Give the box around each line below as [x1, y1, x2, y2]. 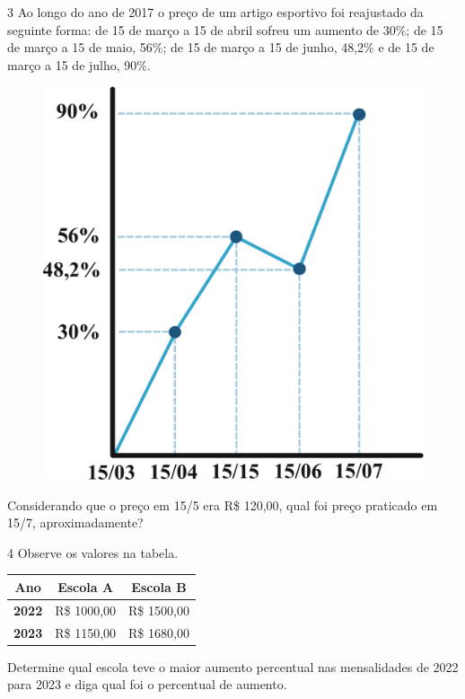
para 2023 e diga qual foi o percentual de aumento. [7, 675, 287, 694]
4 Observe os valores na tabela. [7, 543, 179, 562]
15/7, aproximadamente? [7, 513, 144, 532]
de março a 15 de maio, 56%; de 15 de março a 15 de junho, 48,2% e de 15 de [7, 38, 434, 57]
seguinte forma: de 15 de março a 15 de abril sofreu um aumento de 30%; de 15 [7, 20, 443, 39]
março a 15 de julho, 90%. [7, 55, 151, 74]
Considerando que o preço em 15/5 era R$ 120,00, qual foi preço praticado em [7, 495, 438, 514]
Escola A [57, 577, 114, 596]
